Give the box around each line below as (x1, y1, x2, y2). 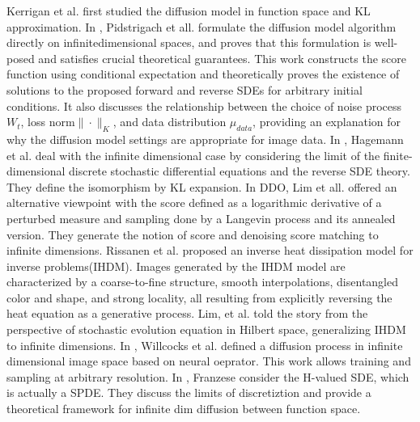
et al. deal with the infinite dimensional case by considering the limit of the (6, 146, 380, 163)
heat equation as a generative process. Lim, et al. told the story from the (6, 305, 368, 322)
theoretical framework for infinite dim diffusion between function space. (6, 400, 361, 417)
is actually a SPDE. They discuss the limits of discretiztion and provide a (6, 384, 371, 401)
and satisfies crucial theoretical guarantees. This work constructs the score (38, 49, 406, 66)
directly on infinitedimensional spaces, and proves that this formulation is (6, 34, 371, 51)
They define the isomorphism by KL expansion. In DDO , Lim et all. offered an (6, 178, 397, 195)
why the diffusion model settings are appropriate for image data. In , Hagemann (6, 130, 404, 147)
